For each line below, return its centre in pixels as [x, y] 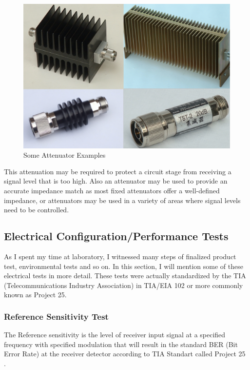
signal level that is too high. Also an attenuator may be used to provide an [116, 181]
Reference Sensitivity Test [56, 316]
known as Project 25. [35, 295]
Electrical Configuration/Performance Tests [116, 236]
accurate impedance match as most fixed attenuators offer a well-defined [112, 190]
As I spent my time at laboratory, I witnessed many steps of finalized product [120, 256]
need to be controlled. [37, 210]
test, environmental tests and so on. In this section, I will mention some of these [124, 266]
